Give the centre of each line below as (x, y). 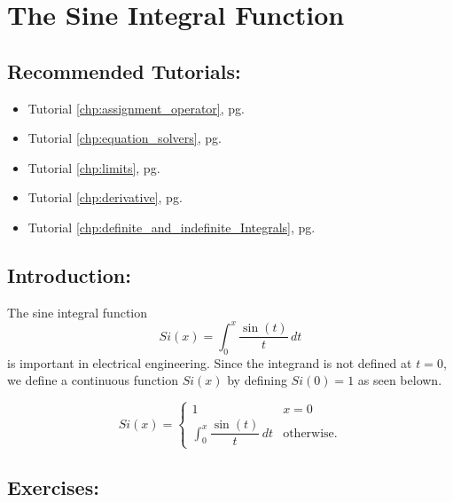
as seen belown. (400, 380)
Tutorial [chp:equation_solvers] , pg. (125, 138)
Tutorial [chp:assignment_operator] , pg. (136, 108)
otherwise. (310, 433)
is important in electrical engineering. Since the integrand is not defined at (210, 362)
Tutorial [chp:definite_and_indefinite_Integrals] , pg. (172, 227)
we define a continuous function (93, 380)
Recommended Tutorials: (124, 71)
